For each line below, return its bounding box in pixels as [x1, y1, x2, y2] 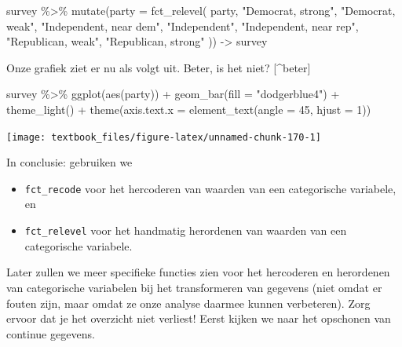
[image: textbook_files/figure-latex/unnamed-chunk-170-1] [6, 131, 321, 143]
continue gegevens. [6, 325, 95, 342]
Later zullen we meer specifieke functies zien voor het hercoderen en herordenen [6, 264, 390, 280]
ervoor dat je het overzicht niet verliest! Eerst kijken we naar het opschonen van [6, 310, 391, 327]
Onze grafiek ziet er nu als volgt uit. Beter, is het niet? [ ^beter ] [6, 59, 311, 75]
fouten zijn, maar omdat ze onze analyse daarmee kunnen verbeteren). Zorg [6, 294, 371, 311]
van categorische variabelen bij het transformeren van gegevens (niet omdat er [6, 279, 382, 295]
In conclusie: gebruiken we [6, 154, 133, 170]
